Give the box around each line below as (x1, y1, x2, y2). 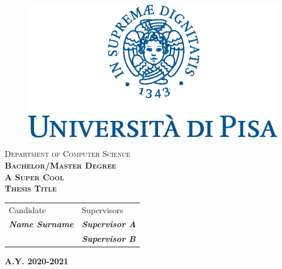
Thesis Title (5, 182, 57, 194)
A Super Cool (5, 170, 64, 183)
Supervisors (82, 203, 123, 216)
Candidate (9, 203, 46, 216)
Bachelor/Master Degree (5, 159, 116, 172)
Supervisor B (82, 233, 136, 245)
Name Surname (9, 218, 74, 230)
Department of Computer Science (5, 147, 130, 160)
